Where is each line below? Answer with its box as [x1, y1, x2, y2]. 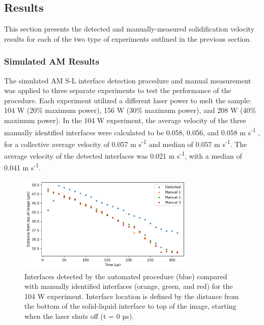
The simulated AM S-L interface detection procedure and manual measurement [4, 75, 251, 85]
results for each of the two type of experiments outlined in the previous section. [4, 33, 252, 44]
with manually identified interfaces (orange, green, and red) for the [24, 281, 233, 291]
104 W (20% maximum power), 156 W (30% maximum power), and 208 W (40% [4, 105, 256, 115]
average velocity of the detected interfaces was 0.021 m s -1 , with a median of [4, 149, 242, 161]
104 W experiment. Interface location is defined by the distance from [24, 290, 239, 301]
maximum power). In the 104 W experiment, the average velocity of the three [4, 114, 246, 125]
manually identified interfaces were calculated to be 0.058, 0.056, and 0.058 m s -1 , [4, 125, 260, 137]
